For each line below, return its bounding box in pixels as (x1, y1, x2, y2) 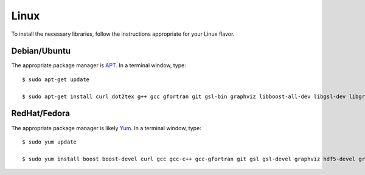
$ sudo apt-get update (22, 76, 90, 83)
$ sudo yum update (22, 138, 77, 145)
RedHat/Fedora (11, 108, 70, 119)
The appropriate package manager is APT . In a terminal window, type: (11, 62, 187, 69)
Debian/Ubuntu (11, 46, 71, 56)
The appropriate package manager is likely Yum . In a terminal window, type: (11, 124, 202, 131)
